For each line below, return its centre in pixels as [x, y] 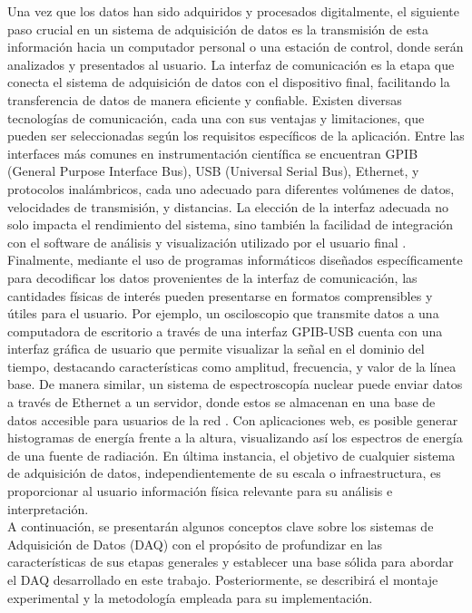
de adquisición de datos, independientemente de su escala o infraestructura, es [224, 473]
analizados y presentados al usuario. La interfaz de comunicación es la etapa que [231, 64]
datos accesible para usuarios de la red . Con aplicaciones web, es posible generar [233, 419]
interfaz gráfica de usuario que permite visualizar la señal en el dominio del [216, 349]
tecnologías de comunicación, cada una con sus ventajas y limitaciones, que [216, 117]
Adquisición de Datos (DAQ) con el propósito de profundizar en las [195, 544]
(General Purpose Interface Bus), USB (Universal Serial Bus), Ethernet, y [213, 171]
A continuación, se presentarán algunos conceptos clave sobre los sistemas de [221, 526]
